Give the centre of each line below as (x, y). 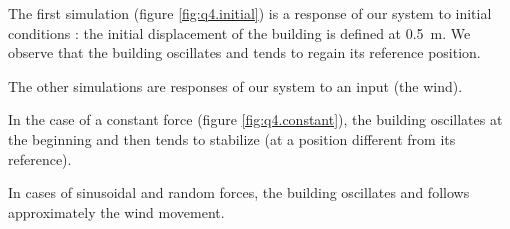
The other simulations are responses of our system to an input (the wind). (235, 85)
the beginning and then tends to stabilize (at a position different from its (232, 138)
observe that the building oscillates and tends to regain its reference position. (244, 52)
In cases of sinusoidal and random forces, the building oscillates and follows (239, 192)
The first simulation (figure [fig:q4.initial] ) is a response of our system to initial (250, 13)
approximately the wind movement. (116, 211)
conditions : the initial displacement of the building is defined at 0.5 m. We (239, 32)
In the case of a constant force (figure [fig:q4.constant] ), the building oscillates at (255, 119)
